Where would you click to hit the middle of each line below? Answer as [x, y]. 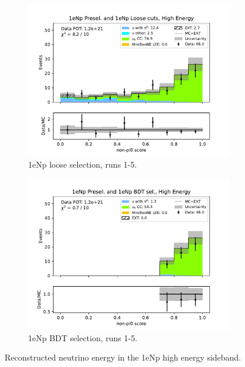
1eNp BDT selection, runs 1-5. [83, 337]
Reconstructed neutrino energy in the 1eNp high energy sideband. [123, 357]
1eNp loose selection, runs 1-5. [83, 164]
